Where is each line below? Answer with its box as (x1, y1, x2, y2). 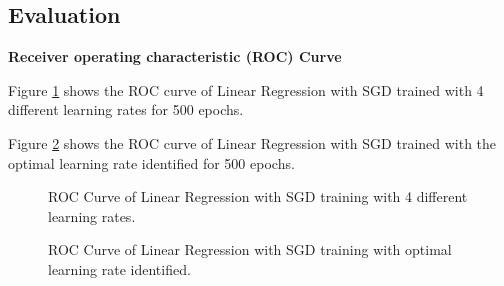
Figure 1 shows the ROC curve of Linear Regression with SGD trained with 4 (8, 79, 484, 100)
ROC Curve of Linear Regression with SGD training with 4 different (48, 186, 468, 207)
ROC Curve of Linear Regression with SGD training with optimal (48, 239, 452, 260)
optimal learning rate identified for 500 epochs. (8, 152, 295, 173)
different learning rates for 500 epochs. (8, 99, 244, 120)
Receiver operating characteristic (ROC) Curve (8, 46, 342, 67)
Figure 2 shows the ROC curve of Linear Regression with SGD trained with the (8, 132, 497, 153)
